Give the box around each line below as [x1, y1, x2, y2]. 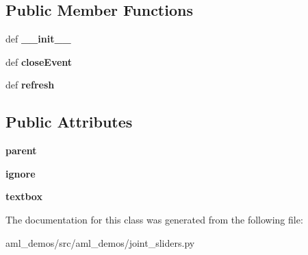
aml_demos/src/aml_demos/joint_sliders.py [5, 235, 195, 250]
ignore [5, 166, 36, 180]
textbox [5, 189, 42, 204]
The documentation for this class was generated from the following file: [5, 212, 303, 226]
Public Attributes [5, 111, 133, 132]
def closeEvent [5, 54, 73, 69]
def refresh [5, 77, 55, 92]
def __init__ [5, 32, 71, 46]
